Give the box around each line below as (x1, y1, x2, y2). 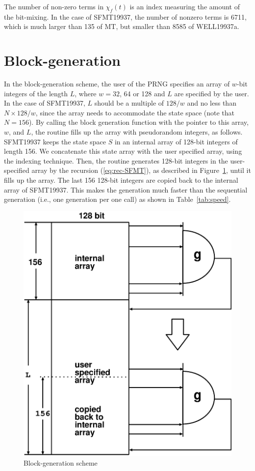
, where (75, 88, 97, 98)
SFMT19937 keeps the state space (4, 136, 106, 146)
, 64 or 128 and (119, 88, 165, 98)
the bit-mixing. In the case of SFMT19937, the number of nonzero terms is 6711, (4, 11, 247, 22)
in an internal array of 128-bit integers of (114, 136, 238, 146)
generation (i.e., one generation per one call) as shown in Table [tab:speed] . (4, 194, 231, 204)
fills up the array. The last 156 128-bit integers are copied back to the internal (4, 175, 238, 185)
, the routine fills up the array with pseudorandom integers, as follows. (31, 127, 243, 137)
